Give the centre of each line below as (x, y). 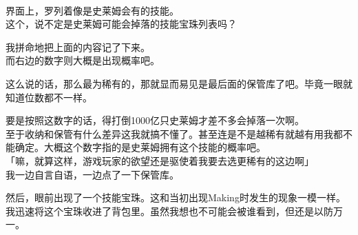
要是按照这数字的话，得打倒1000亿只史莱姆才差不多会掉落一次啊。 (155, 120)
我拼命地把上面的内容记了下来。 (78, 47)
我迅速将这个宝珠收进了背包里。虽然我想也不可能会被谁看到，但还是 (160, 211)
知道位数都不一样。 (49, 97)
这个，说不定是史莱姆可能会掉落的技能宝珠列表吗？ (121, 24)
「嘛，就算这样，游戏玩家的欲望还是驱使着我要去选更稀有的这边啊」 (160, 160)
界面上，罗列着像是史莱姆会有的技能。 (92, 10)
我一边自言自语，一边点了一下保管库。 (92, 174)
